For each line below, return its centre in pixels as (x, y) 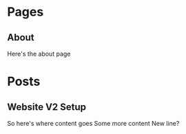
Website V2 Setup (47, 107)
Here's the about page (39, 54)
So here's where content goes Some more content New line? (93, 123)
